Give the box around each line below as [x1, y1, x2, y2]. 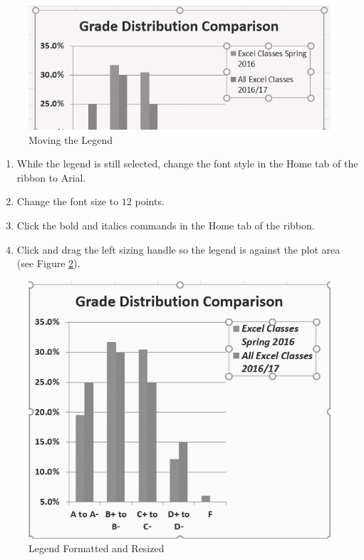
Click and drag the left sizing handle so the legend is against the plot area [16, 242, 340, 256]
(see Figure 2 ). [16, 256, 80, 271]
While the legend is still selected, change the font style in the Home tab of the [16, 156, 358, 171]
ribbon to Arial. [16, 170, 86, 185]
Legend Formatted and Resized [28, 541, 165, 556]
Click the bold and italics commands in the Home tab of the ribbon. [16, 217, 315, 232]
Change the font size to [16, 194, 119, 209]
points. [135, 194, 165, 209]
